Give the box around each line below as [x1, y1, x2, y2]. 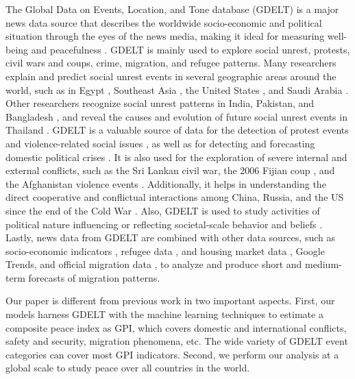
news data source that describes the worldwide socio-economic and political [5, 15, 322, 29]
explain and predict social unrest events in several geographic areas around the [5, 69, 336, 83]
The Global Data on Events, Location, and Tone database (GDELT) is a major [5, 2, 339, 16]
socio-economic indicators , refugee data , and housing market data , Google [5, 243, 325, 258]
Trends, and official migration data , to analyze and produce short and [5, 257, 302, 271]
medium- [305, 257, 342, 271]
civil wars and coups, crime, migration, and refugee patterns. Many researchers [5, 56, 336, 70]
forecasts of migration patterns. [28, 270, 160, 284]
